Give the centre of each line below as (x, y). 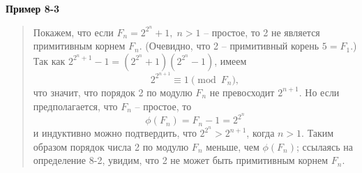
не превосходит (242, 92)
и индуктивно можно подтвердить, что (115, 133)
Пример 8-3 (33, 8)
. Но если (319, 92)
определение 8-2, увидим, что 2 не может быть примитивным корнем (181, 160)
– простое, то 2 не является (262, 32)
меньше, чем (233, 146)
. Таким (318, 133)
